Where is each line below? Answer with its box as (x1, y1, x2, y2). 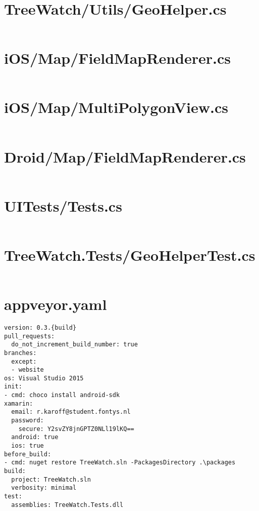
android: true (11, 434, 59, 441)
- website (11, 366, 44, 374)
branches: (4, 349, 37, 357)
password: (11, 417, 44, 424)
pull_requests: (4, 332, 55, 340)
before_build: (4, 450, 51, 458)
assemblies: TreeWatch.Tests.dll (11, 501, 124, 508)
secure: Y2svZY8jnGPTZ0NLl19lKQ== (18, 425, 134, 433)
